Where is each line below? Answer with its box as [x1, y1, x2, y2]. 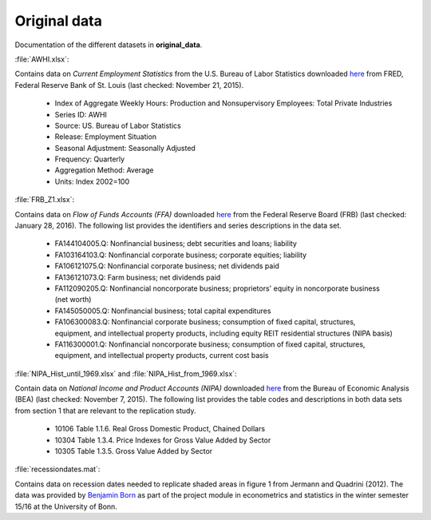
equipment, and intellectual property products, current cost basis [54, 351, 269, 360]
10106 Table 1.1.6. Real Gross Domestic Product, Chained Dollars [54, 424, 266, 434]
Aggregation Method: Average [54, 165, 155, 175]
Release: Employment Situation [54, 132, 157, 141]
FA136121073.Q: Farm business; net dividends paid [54, 272, 221, 282]
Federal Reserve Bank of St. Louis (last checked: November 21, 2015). [14, 80, 244, 89]
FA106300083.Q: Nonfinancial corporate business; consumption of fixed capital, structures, [54, 317, 356, 327]
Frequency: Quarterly [54, 154, 125, 164]
